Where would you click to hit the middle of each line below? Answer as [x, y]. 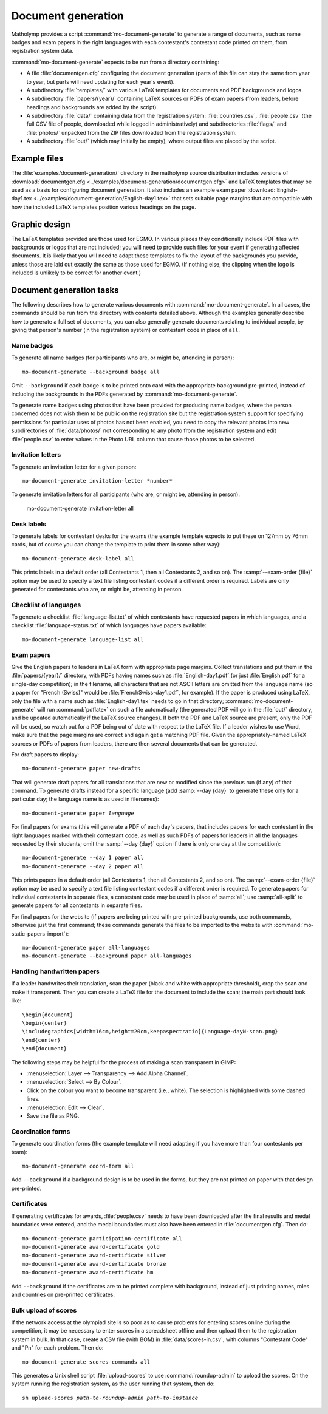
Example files [37, 159]
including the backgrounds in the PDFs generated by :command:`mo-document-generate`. [125, 394]
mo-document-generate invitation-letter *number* [97, 481]
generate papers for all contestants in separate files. [77, 905]
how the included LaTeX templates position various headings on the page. [104, 207]
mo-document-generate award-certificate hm [88, 1273]
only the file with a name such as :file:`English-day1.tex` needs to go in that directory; [118, 701]
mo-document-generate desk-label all [78, 558]
